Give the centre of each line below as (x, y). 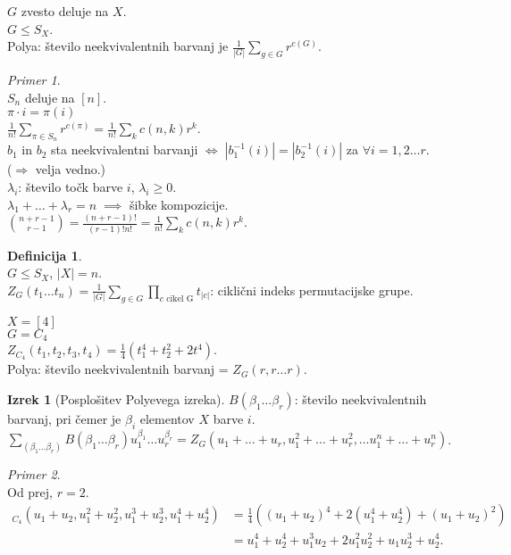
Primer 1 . (34, 79)
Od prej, (30, 491)
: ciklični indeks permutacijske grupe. (312, 290)
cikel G (180, 298)
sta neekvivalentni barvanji (125, 149)
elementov (167, 418)
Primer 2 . (34, 474)
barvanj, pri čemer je (64, 418)
